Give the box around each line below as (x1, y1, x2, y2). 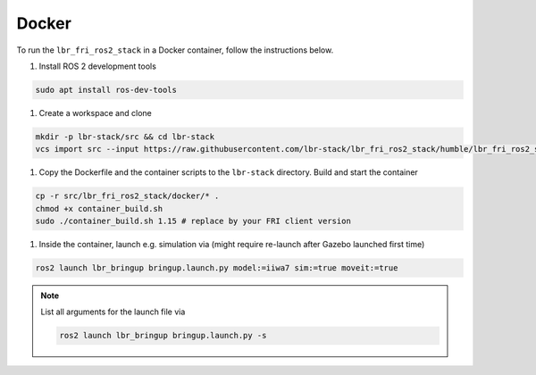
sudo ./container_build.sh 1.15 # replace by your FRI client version (35, 216, 352, 227)
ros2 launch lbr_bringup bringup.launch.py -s (59, 330, 267, 341)
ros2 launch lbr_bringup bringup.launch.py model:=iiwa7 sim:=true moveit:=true (35, 263, 398, 272)
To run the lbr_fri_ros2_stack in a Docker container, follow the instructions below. (16, 45, 334, 55)
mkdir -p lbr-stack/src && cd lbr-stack (35, 131, 214, 142)
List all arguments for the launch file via (40, 306, 186, 317)
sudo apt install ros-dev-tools (35, 85, 178, 95)
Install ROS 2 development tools (38, 61, 156, 71)
